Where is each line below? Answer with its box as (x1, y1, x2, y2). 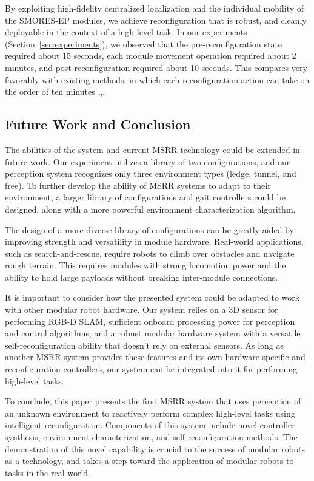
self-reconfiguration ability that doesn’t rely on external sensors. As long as (5, 338, 284, 351)
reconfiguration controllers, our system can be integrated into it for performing (5, 363, 298, 375)
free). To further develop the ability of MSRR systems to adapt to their (5, 179, 271, 191)
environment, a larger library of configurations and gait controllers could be (5, 191, 286, 203)
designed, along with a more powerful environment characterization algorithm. (5, 202, 296, 215)
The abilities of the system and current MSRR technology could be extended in (5, 143, 300, 155)
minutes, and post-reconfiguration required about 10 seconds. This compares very (5, 61, 307, 73)
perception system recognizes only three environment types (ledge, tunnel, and (5, 167, 296, 180)
